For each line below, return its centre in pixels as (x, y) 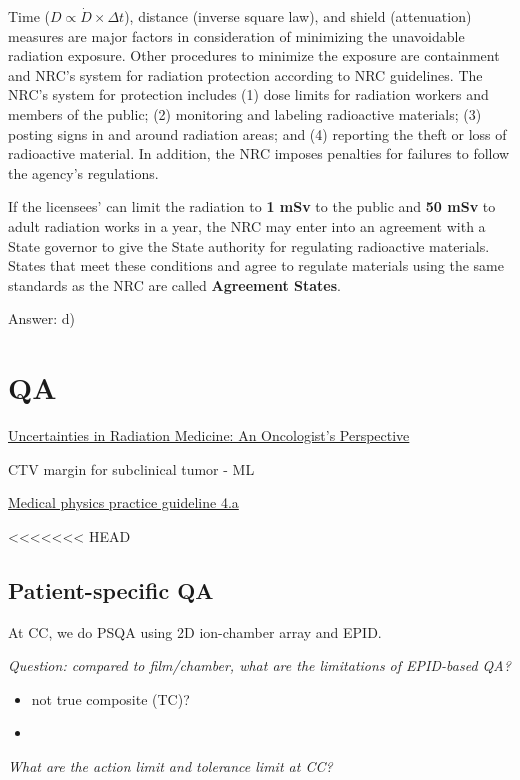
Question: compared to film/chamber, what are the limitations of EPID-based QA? (259, 665)
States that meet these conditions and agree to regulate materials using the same (256, 265)
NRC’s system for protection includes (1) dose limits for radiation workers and (248, 94)
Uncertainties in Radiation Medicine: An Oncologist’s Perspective (209, 435)
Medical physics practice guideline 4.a (123, 502)
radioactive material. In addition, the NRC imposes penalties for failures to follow (259, 153)
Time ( (29, 16)
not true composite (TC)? (110, 698)
